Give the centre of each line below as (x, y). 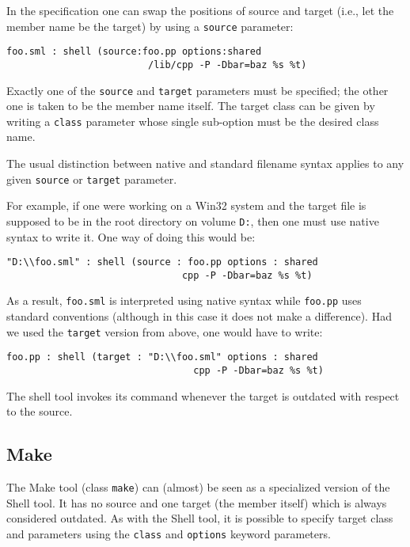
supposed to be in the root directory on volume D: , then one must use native (193, 220)
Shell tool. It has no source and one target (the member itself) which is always (197, 502)
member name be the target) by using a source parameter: (150, 26)
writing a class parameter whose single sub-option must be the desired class (193, 121)
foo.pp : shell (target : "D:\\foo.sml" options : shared (162, 357)
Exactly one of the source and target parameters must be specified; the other (197, 90)
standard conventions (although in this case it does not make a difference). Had (199, 316)
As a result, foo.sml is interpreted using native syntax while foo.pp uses (184, 300)
